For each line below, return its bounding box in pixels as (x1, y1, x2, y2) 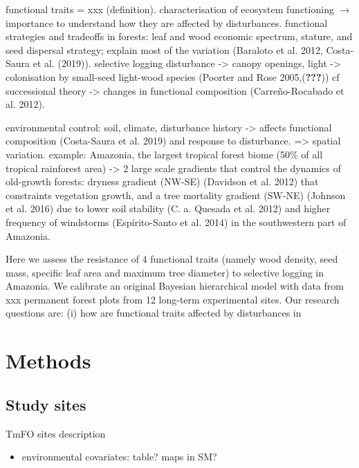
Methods (6, 346, 91, 375)
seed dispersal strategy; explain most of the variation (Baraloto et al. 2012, (6, 42, 323, 57)
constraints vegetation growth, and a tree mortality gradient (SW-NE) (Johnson (6, 187, 346, 202)
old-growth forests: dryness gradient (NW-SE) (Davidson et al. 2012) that (6, 174, 319, 189)
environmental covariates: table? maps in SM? (21, 449, 217, 464)
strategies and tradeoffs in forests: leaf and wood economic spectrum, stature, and (6, 29, 353, 44)
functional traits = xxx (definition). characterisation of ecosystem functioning (6, 2, 334, 16)
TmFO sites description (6, 426, 106, 440)
